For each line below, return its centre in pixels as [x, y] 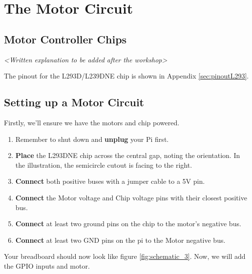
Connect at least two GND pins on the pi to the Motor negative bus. [120, 240]
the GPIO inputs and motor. [47, 265]
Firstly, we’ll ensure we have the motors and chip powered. [92, 122]
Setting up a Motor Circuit [74, 102]
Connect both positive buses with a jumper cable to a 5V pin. [110, 181]
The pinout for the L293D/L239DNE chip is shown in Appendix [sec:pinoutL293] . [126, 76]
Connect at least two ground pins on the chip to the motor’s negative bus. [128, 224]
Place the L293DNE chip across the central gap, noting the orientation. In [128, 155]
